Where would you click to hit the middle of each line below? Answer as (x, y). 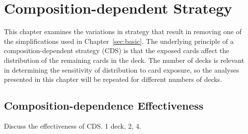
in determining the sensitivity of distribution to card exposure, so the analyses (122, 69)
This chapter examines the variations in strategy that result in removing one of (123, 31)
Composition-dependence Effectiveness (104, 105)
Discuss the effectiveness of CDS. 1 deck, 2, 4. (73, 125)
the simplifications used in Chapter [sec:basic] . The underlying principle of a (119, 41)
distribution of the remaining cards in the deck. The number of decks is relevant (124, 60)
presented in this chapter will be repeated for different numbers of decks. (113, 79)
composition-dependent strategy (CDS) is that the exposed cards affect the (117, 50)
